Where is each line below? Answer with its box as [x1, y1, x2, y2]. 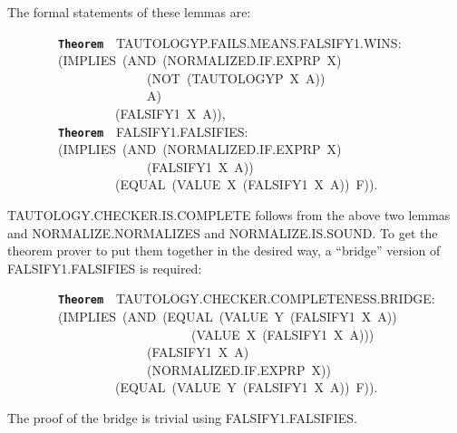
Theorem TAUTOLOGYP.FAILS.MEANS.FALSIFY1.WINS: [58, 33, 402, 52]
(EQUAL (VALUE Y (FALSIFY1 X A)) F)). [114, 378, 378, 397]
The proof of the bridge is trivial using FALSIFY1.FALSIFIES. [7, 409, 357, 428]
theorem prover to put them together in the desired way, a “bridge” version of [7, 241, 441, 260]
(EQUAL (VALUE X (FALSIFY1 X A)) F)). [114, 175, 378, 194]
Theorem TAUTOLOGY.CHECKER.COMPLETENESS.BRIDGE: [58, 289, 435, 308]
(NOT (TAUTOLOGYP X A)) [146, 68, 326, 87]
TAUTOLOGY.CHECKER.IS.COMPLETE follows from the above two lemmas [7, 206, 451, 225]
